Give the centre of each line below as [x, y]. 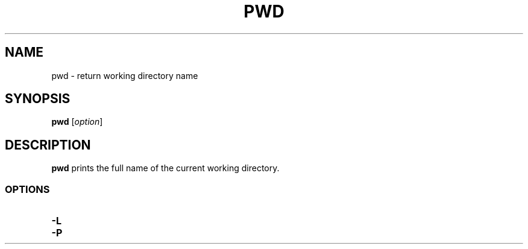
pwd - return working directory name [125, 75]
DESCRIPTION [48, 145]
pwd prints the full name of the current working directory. [165, 168]
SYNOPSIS [38, 99]
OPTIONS [27, 189]
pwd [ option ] [77, 122]
